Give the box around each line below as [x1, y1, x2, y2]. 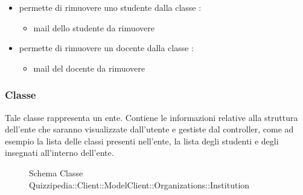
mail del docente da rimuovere [33, 61, 145, 74]
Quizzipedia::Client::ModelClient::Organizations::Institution [29, 178, 250, 191]
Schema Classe [29, 166, 83, 179]
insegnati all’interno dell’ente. [5, 146, 114, 159]
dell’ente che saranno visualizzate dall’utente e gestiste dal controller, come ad [5, 123, 294, 135]
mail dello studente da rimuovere [33, 21, 155, 34]
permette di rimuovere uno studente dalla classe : [19, 1, 202, 13]
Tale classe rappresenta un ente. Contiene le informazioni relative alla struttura [5, 111, 298, 123]
